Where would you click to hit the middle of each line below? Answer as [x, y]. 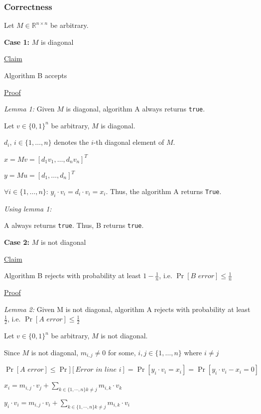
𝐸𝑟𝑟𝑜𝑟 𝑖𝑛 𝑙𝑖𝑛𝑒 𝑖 [98, 370]
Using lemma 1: [28, 208]
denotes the [71, 142]
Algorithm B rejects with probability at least [72, 275]
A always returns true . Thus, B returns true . [74, 225]
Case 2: [17, 242]
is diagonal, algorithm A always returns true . [135, 109]
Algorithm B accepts [36, 75]
